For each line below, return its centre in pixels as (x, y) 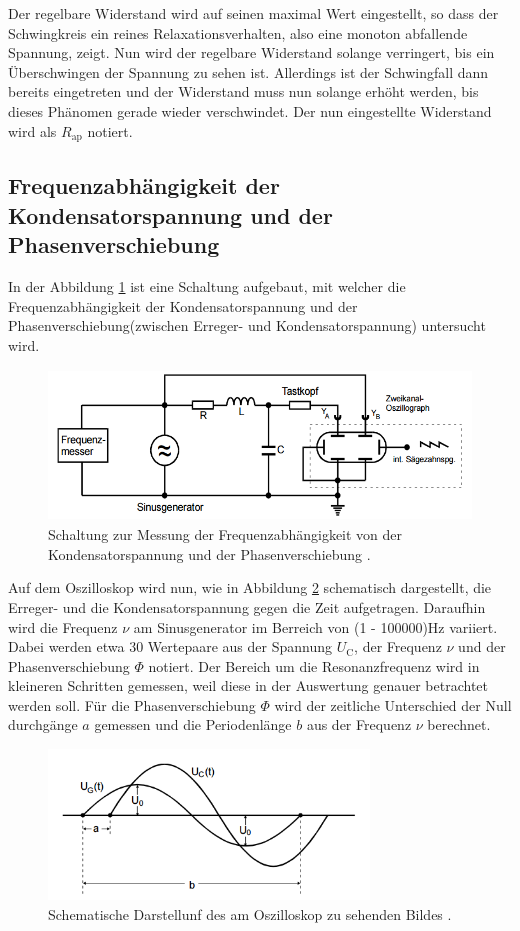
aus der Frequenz (359, 724)
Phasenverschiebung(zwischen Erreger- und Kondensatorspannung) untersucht (247, 325)
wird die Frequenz (63, 626)
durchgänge (43, 724)
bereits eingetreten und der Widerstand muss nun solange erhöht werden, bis (243, 91)
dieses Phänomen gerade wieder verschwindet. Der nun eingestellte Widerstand (250, 110)
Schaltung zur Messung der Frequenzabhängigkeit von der (225, 534)
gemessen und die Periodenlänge (193, 724)
